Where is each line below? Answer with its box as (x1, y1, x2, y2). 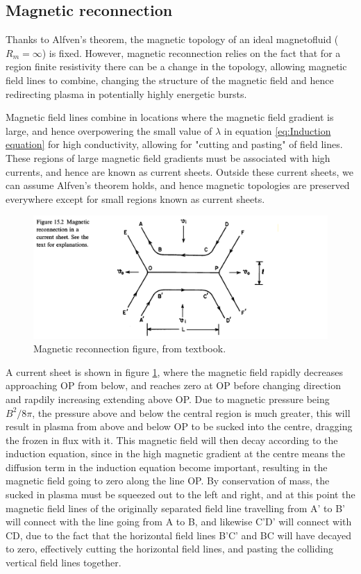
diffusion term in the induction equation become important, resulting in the (6, 459, 328, 474)
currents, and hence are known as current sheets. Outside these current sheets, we (6, 164, 353, 179)
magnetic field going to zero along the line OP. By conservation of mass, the (6, 473, 330, 488)
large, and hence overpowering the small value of (6, 123, 212, 138)
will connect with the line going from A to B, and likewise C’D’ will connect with (6, 514, 352, 529)
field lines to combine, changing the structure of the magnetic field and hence (6, 72, 334, 87)
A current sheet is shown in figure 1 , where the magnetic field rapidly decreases (6, 364, 343, 379)
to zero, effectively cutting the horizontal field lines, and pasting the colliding (6, 541, 333, 556)
